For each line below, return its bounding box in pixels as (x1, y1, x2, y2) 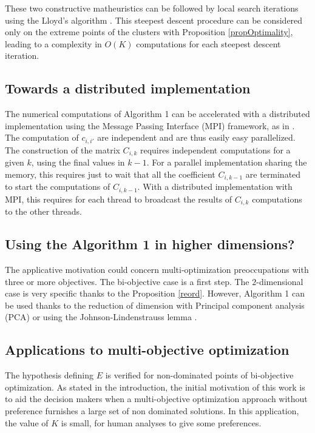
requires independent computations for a (140, 143, 291, 156)
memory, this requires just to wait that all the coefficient (5, 167, 215, 180)
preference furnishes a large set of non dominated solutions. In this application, (5, 404, 299, 417)
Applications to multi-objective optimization (5, 340, 290, 359)
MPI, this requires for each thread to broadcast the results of (5, 192, 232, 205)
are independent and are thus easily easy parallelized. (97, 131, 296, 144)
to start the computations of (5, 180, 110, 193)
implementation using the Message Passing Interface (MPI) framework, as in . (5, 119, 295, 132)
